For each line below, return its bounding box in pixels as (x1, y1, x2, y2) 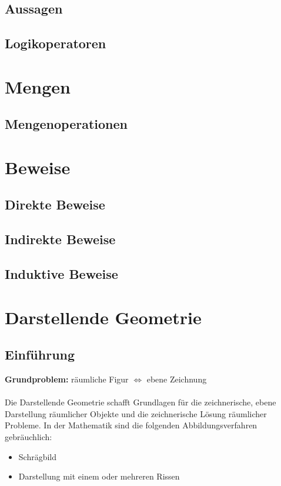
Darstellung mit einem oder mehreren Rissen (18, 470, 180, 482)
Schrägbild (18, 450, 57, 462)
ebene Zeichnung (146, 373, 207, 385)
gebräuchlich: (5, 430, 52, 442)
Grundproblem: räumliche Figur (5, 373, 129, 385)
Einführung (5, 345, 75, 364)
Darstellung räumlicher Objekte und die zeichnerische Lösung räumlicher (5, 407, 267, 420)
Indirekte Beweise (5, 230, 116, 248)
